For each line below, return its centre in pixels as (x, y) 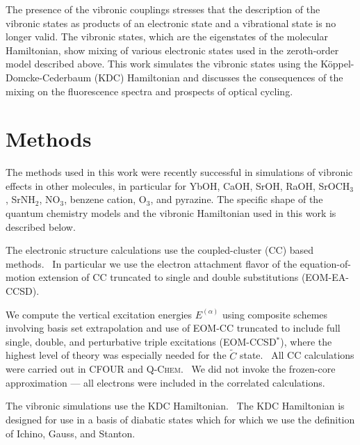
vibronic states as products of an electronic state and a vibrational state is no (171, 23)
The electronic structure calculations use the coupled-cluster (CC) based (160, 250)
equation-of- (325, 263)
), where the (306, 341)
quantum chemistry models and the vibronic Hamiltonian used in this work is (171, 213)
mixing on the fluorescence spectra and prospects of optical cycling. (149, 91)
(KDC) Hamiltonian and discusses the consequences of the (219, 77)
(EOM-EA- (325, 277)
